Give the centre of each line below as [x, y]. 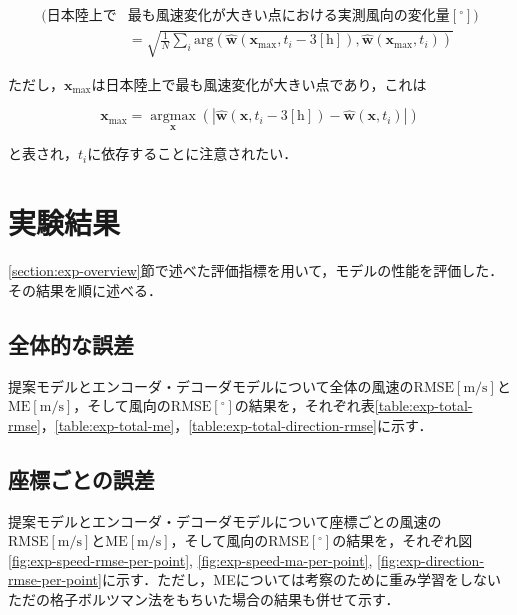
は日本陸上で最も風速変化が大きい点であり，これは [259, 83]
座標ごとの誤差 [81, 478]
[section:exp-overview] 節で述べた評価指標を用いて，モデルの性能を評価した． [256, 270]
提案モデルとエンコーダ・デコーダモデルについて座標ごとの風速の [225, 520]
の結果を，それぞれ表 [304, 405]
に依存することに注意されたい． [192, 153]
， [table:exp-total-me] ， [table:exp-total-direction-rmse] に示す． [236, 424]
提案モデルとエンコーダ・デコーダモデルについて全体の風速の [211, 385]
